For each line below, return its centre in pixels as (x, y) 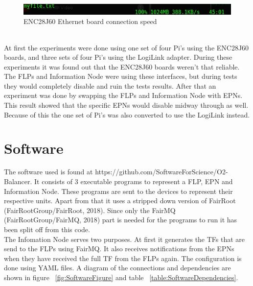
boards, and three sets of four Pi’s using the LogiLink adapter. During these (118, 57)
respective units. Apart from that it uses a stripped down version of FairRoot (120, 201)
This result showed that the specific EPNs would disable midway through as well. (126, 105)
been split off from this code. (47, 229)
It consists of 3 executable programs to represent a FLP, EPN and (134, 181)
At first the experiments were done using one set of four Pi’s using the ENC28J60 (126, 47)
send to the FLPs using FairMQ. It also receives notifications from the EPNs (119, 249)
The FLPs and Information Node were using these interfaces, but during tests (121, 76)
